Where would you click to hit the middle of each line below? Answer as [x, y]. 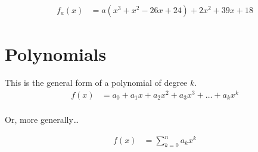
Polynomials [56, 54]
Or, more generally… [42, 119]
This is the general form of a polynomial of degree [96, 83]
